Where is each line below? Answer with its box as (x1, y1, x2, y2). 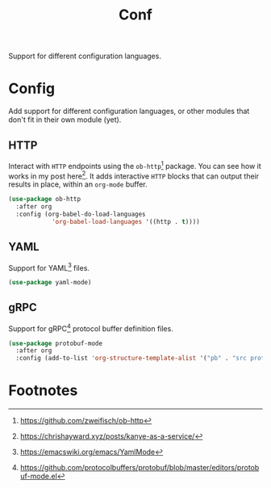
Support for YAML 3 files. (8, 261, 90, 272)
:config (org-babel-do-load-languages (15, 210, 147, 218)
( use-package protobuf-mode (8, 339, 103, 347)
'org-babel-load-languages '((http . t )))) (51, 217, 200, 225)
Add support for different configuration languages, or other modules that (8, 107, 250, 116)
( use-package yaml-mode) (8, 279, 92, 287)
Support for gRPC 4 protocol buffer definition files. (8, 322, 173, 333)
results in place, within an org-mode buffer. (8, 179, 148, 189)
